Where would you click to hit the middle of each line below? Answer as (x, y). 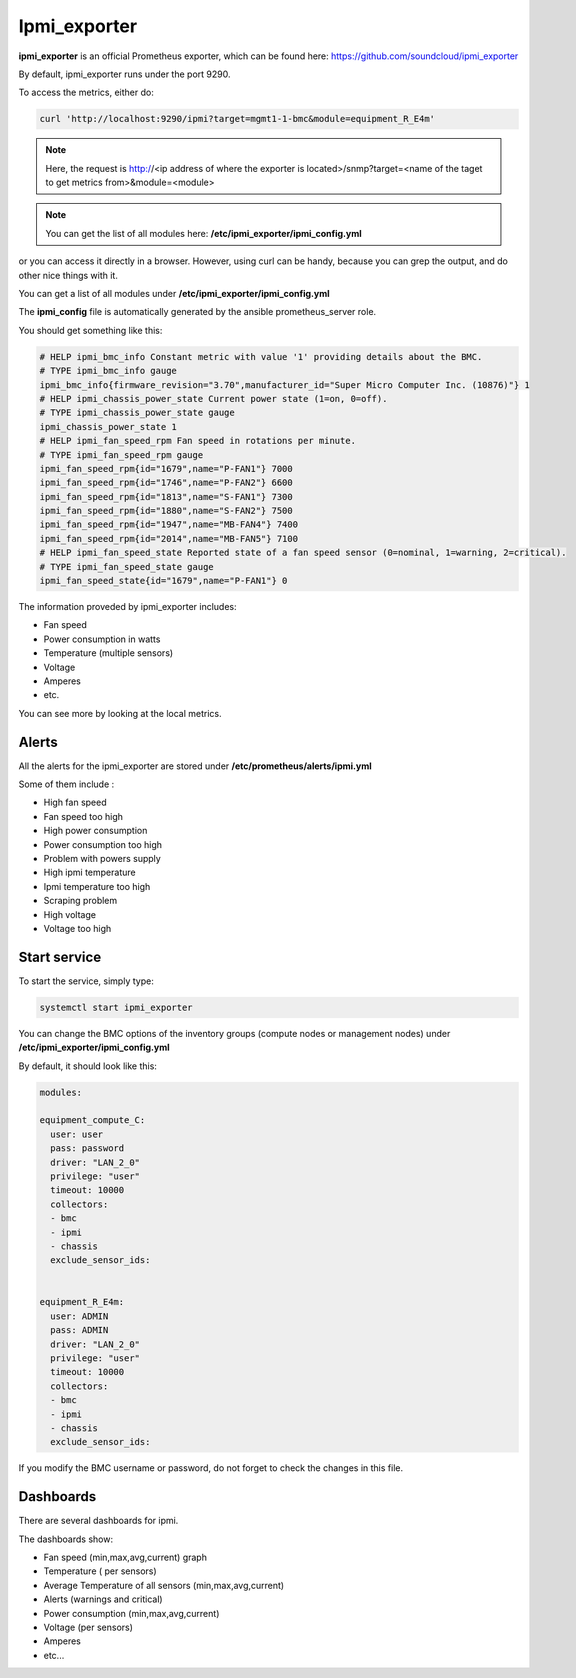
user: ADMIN (79, 1316)
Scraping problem (80, 901)
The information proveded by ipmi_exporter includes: (127, 607)
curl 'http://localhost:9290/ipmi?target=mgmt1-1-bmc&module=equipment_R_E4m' (237, 119)
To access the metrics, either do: (86, 92)
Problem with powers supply (102, 859)
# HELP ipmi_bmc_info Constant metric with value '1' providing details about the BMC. (261, 356)
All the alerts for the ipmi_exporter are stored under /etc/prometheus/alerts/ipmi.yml (195, 766)
